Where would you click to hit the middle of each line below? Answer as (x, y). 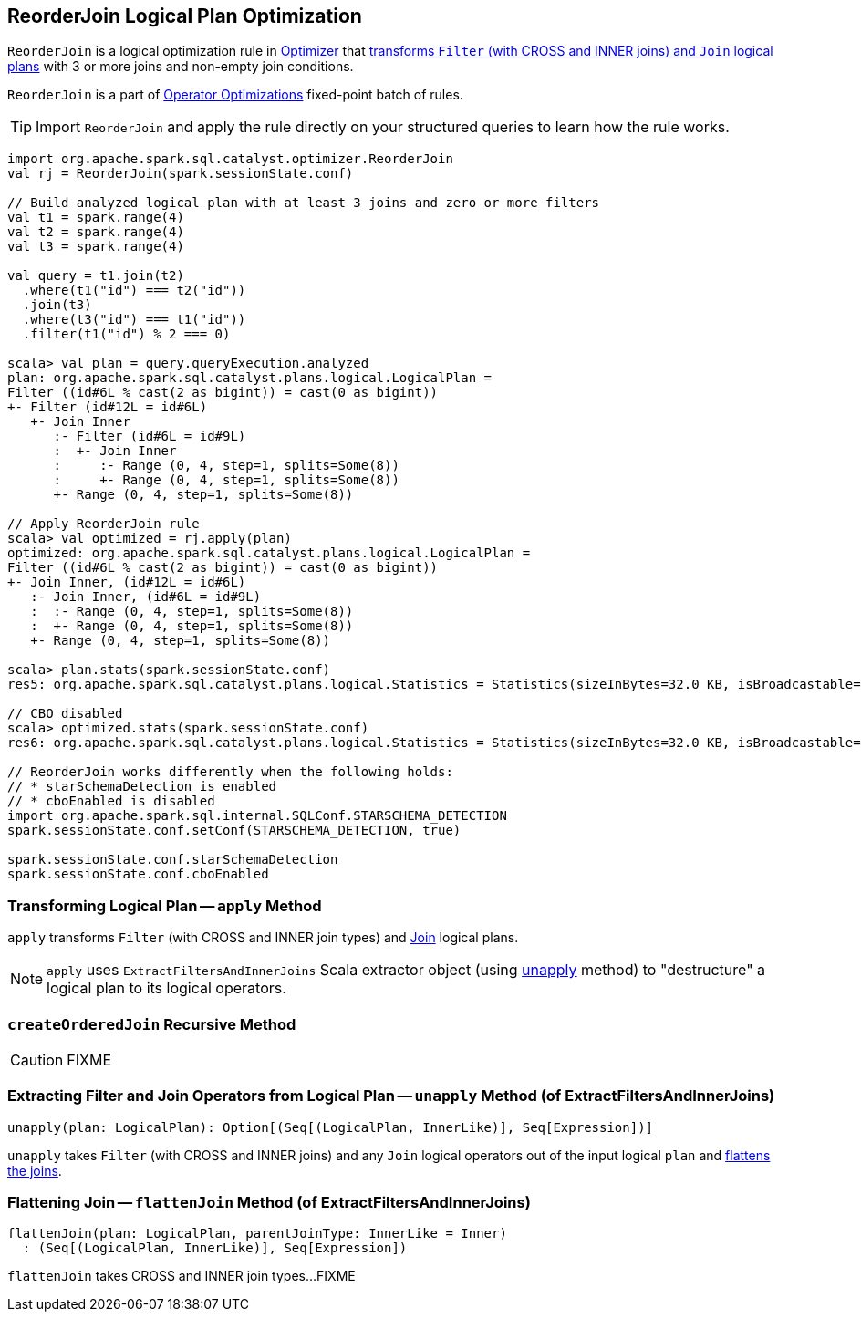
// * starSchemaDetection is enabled (142, 787)
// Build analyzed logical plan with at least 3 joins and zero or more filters (304, 203)
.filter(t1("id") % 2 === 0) (126, 334)
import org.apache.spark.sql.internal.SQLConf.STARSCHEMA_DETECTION (257, 816)
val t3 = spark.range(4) (96, 247)
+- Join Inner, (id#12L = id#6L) (127, 582)
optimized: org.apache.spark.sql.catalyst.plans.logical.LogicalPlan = (269, 553)
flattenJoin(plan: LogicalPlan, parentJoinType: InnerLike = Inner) (257, 1234)
